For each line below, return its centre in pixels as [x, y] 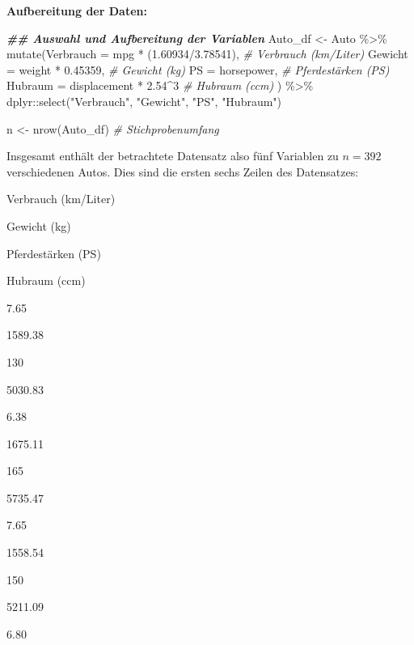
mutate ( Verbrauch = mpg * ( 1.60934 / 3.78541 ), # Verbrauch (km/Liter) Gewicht [207, 54]
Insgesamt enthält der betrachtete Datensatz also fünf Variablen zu [173, 156]
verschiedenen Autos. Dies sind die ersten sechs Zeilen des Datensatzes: [183, 171]
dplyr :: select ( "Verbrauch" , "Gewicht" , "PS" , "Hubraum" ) [144, 101]
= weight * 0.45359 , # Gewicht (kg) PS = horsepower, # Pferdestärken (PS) [198, 69]
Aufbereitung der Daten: [77, 11]
